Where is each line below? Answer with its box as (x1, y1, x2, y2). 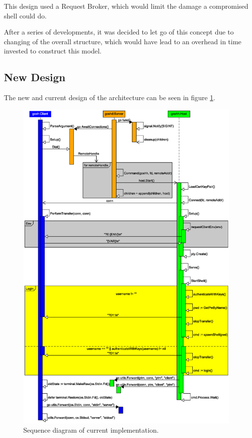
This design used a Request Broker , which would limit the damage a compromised (4, 1, 249, 11)
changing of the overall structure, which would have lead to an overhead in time (4, 36, 242, 46)
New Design (4, 70, 66, 85)
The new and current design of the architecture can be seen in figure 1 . (4, 92, 216, 103)
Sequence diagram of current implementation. (23, 425, 159, 435)
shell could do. (4, 10, 47, 20)
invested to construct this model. (4, 46, 101, 56)
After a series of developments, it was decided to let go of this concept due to (4, 27, 234, 37)
